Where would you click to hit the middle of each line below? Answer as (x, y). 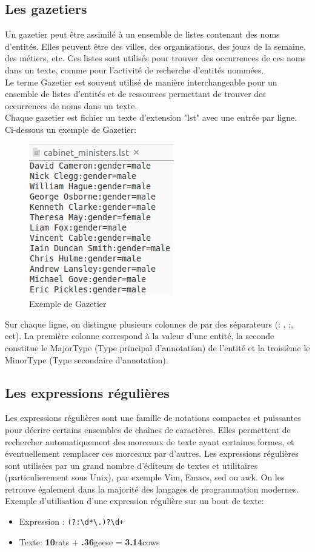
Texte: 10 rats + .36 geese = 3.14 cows (89, 541)
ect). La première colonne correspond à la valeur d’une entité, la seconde (140, 336)
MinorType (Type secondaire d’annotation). (87, 359)
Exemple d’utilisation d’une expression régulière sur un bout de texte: (134, 501)
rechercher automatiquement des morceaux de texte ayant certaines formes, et (150, 441)
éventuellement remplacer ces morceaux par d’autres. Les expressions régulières (152, 453)
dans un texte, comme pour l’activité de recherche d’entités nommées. (134, 69)
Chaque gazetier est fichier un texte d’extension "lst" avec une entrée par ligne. (151, 117)
